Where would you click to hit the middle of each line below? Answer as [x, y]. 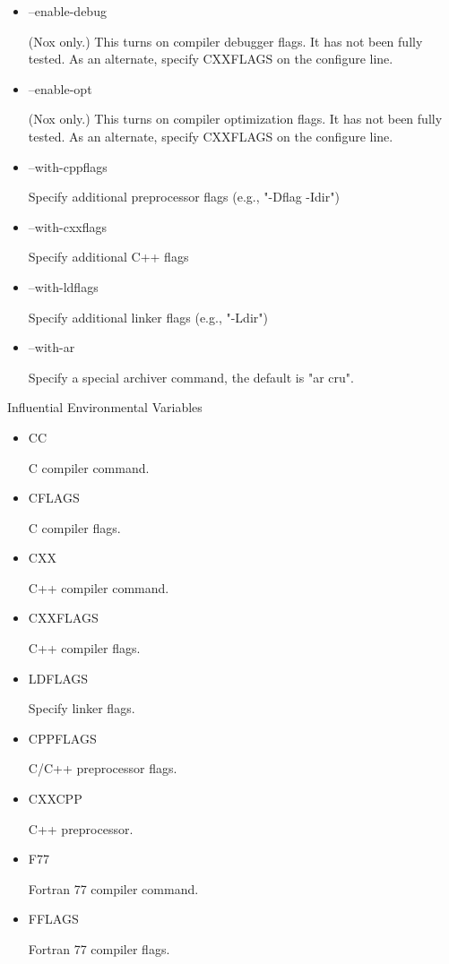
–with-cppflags [68, 166]
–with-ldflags [63, 286]
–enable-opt [60, 88]
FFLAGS [53, 919]
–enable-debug [67, 11]
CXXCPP [55, 799]
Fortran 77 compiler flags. [99, 949]
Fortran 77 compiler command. [113, 888]
